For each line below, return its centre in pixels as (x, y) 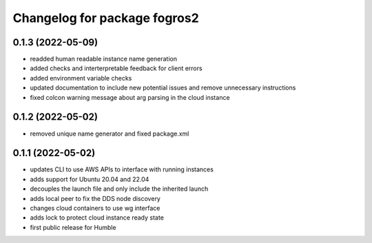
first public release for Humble (73, 227)
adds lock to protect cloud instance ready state (97, 218)
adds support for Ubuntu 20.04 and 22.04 (90, 179)
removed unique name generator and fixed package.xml (110, 134)
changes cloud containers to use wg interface (95, 208)
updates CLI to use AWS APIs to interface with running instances (122, 169)
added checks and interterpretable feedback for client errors (116, 68)
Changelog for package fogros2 (106, 18)
